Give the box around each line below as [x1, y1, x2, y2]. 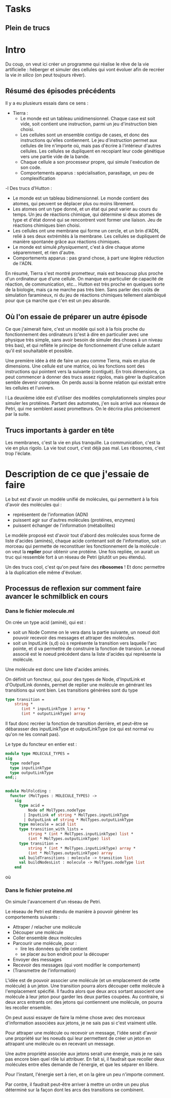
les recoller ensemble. [5, 1004, 52, 1010]
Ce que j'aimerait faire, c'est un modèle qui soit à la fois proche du [5, 326, 145, 332]
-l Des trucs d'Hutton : [5, 185, 52, 191]
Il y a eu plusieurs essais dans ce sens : [5, 100, 88, 106]
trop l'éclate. [5, 450, 32, 456]
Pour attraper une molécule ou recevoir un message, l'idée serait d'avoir [5, 1029, 157, 1036]
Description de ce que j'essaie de [5, 468, 150, 480]
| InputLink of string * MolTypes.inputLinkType [23, 812, 129, 817]
